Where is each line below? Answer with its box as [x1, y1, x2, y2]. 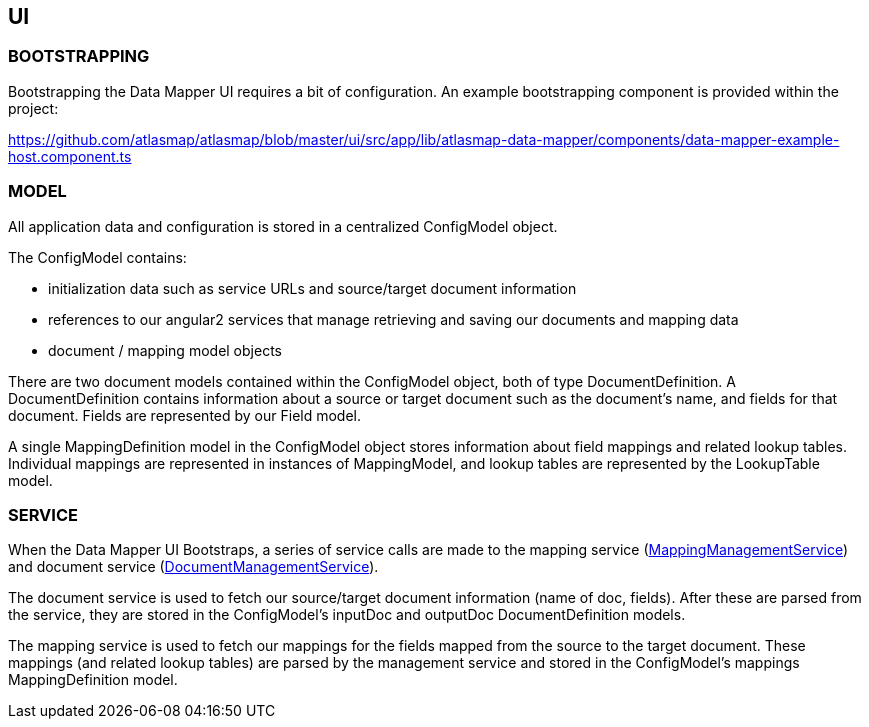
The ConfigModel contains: [8, 248, 187, 266]
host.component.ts [8, 147, 132, 165]
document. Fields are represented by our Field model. [8, 406, 362, 424]
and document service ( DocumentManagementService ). [8, 558, 379, 576]
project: [8, 99, 59, 117]
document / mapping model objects [48, 341, 282, 359]
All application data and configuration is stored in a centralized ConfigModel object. [8, 217, 558, 235]
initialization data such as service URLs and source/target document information [48, 279, 577, 297]
